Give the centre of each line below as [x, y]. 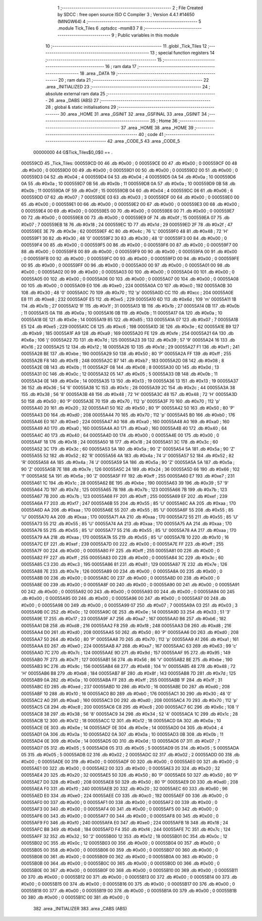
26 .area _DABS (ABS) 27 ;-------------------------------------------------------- [130, 101]
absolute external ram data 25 [75, 94]
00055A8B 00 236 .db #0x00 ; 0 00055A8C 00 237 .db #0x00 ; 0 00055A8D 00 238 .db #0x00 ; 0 [121, 578]
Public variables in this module [148, 35]
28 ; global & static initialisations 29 [81, 107]
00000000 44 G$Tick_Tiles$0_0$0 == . [73, 152]
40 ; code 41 [151, 135]
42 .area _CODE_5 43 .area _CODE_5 [144, 141]
